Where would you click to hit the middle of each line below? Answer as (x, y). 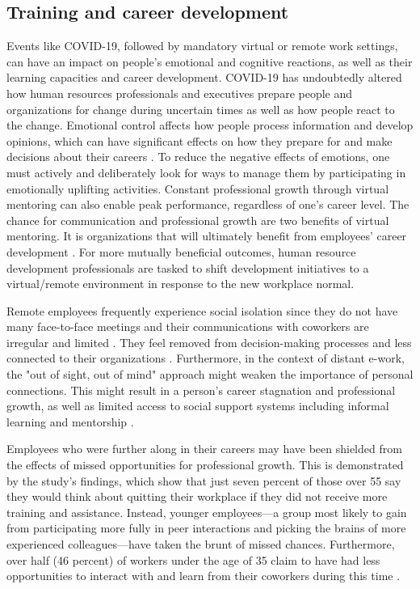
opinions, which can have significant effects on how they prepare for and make (199, 140)
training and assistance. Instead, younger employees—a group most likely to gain (207, 512)
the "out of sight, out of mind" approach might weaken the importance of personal (210, 374)
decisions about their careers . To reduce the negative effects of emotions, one (198, 157)
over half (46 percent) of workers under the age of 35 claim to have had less (193, 559)
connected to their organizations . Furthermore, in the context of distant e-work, (206, 358)
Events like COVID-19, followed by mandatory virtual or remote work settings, (202, 46)
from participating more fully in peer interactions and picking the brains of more (206, 528)
